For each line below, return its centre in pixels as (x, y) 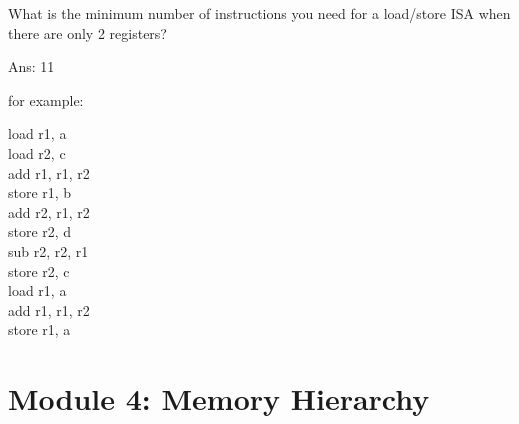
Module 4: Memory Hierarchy (219, 398)
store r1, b (40, 192)
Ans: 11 (31, 66)
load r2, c (37, 152)
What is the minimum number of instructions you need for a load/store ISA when (259, 13)
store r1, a (39, 329)
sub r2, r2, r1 (48, 250)
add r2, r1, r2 (49, 211)
